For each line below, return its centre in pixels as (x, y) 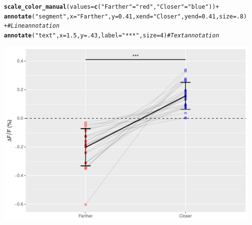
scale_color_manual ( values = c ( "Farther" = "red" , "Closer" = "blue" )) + (111, 7)
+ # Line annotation (32, 26)
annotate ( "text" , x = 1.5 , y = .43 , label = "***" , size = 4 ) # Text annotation (112, 35)
